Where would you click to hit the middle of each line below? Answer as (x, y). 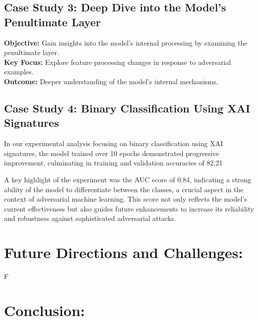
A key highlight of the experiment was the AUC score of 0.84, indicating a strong (128, 179)
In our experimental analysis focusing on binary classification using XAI (114, 143)
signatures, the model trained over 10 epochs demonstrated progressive (112, 153)
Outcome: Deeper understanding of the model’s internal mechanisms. (111, 81)
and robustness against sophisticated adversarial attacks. (90, 218)
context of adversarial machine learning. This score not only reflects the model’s (126, 199)
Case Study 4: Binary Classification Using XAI (127, 108)
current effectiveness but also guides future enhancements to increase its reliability (129, 208)
